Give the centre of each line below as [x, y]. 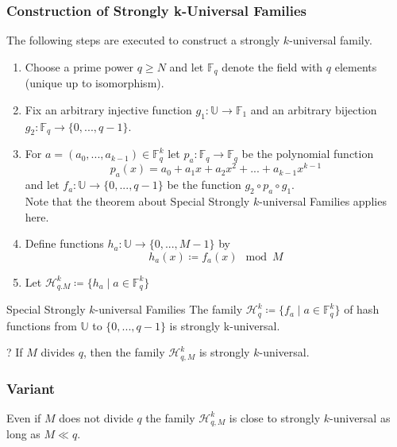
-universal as [360, 417]
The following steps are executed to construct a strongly [143, 40]
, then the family [124, 352]
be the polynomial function [308, 154]
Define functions [64, 243]
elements [356, 66]
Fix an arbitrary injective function [108, 109]
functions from [42, 325]
